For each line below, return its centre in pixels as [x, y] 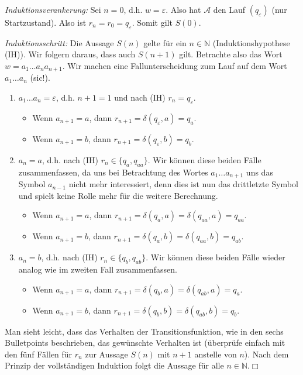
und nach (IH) [140, 97]
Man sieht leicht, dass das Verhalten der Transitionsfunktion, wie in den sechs [144, 331]
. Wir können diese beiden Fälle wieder [216, 257]
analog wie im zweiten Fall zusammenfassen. [98, 269]
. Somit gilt [152, 22]
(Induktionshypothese [251, 42]
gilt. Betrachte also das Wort [231, 54]
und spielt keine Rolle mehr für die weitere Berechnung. [118, 195]
